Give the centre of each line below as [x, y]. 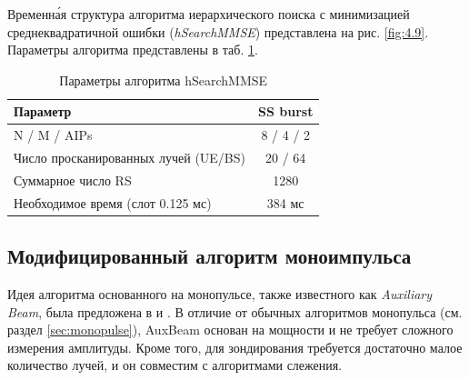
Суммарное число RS [73, 180]
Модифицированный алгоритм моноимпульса [210, 256]
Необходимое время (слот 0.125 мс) [113, 202]
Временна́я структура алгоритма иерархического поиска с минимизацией [209, 14]
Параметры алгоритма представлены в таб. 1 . [133, 50]
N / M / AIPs [53, 135]
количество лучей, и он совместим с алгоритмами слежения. [175, 365]
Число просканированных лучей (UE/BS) [130, 158]
